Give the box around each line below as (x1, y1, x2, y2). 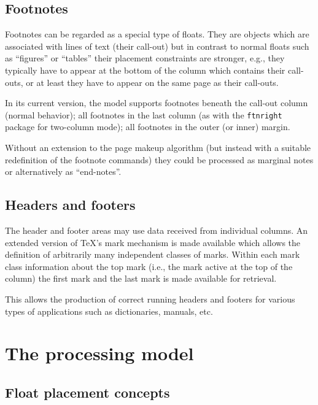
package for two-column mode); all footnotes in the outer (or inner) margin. (5, 120, 290, 133)
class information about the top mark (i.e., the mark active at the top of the (5, 260, 293, 272)
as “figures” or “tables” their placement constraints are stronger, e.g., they (5, 52, 285, 64)
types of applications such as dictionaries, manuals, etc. (5, 304, 213, 317)
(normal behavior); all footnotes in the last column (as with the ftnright (5, 108, 282, 121)
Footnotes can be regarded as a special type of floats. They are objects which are (5, 28, 309, 40)
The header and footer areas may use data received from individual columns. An (5, 224, 308, 236)
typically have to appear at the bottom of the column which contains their (5, 63, 285, 76)
